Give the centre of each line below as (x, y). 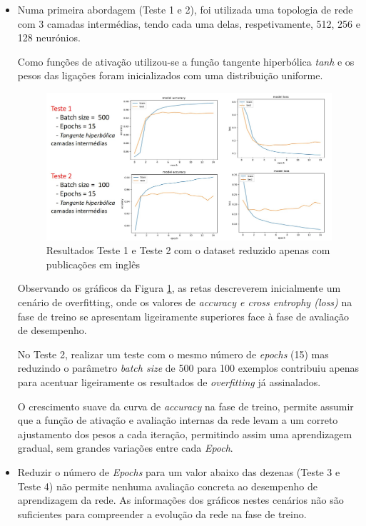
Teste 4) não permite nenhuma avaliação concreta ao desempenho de (167, 486)
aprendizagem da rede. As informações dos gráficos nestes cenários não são (181, 500)
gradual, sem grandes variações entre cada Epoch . (125, 448)
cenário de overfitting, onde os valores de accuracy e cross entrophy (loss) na (185, 302)
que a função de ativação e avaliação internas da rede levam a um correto (178, 420)
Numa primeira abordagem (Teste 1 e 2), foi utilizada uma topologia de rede (185, 9)
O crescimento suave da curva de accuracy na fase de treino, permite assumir (185, 406)
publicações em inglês (93, 264)
